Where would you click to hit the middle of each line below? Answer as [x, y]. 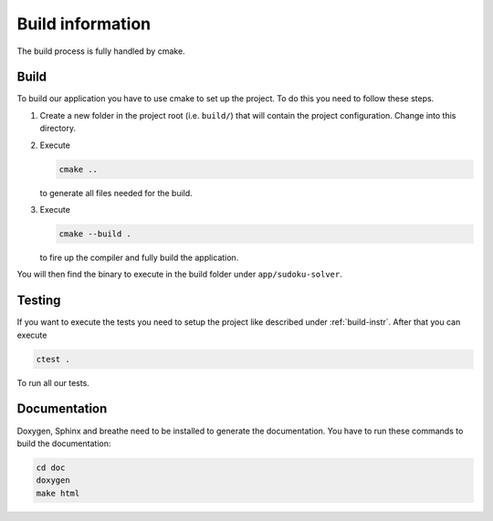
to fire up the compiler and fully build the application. [139, 257]
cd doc [51, 467]
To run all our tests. [53, 382]
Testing [39, 301]
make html [58, 493]
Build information [84, 24]
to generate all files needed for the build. [116, 193]
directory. [58, 129]
